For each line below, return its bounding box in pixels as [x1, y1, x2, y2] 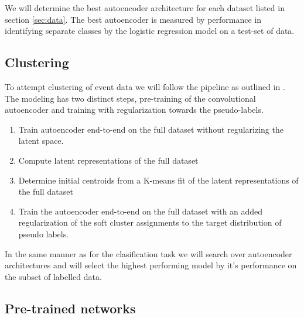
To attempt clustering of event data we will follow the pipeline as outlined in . [5, 80, 285, 92]
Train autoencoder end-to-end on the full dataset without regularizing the [18, 123, 283, 135]
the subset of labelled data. [5, 270, 102, 282]
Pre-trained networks [5, 299, 136, 317]
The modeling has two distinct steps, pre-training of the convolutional [5, 92, 256, 104]
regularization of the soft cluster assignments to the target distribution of [18, 216, 282, 229]
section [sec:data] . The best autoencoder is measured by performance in [5, 13, 262, 25]
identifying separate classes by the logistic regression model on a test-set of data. [5, 25, 295, 37]
